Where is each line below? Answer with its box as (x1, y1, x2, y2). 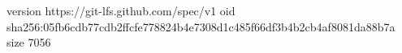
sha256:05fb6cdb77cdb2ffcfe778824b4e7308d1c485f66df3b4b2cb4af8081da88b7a (6, 18, 396, 35)
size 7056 (6, 34, 51, 51)
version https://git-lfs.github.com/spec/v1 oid (6, 2, 236, 18)
